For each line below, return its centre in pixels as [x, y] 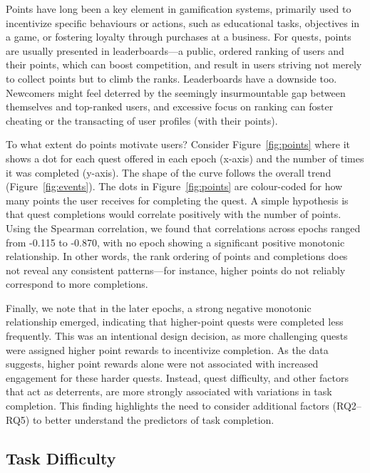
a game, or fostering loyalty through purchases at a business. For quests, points [179, 37]
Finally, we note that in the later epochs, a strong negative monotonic [159, 307]
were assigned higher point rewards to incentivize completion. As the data [167, 349]
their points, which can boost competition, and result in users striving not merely [184, 64]
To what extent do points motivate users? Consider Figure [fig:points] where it [178, 144]
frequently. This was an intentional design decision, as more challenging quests [177, 336]
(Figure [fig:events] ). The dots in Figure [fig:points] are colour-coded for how [174, 186]
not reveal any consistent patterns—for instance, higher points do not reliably [176, 270]
